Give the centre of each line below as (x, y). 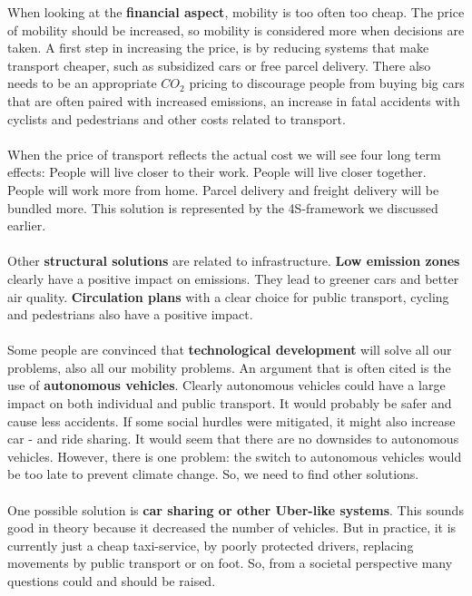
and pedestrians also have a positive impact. (130, 314)
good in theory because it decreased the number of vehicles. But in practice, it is (232, 528)
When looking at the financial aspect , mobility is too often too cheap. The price (236, 12)
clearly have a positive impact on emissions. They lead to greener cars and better (233, 278)
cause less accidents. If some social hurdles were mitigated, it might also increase (231, 420)
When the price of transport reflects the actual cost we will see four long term (224, 154)
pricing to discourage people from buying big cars (327, 83)
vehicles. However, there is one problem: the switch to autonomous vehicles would (235, 456)
